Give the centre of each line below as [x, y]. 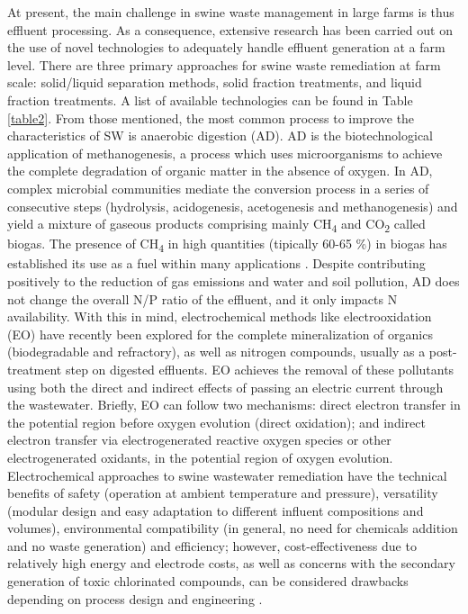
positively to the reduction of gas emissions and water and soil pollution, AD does [234, 280]
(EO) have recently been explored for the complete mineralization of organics [220, 334]
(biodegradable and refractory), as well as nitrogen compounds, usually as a [216, 352]
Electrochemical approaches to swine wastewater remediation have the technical [227, 475]
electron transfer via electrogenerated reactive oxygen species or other [199, 440]
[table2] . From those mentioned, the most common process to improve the [211, 117]
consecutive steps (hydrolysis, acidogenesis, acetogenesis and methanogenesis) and [233, 206]
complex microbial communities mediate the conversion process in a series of [218, 188]
